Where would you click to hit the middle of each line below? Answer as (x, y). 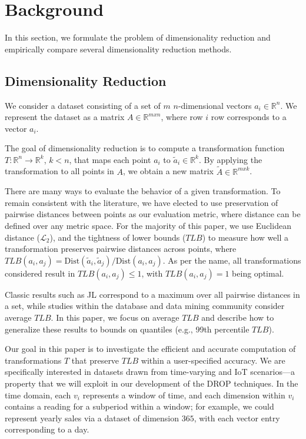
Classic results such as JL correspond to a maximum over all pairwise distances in (152, 294)
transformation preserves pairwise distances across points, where (121, 249)
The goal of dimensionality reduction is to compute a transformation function (145, 148)
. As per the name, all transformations (232, 260)
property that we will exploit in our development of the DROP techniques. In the (152, 383)
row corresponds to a (249, 117)
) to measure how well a (245, 237)
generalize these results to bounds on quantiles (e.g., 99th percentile (127, 329)
